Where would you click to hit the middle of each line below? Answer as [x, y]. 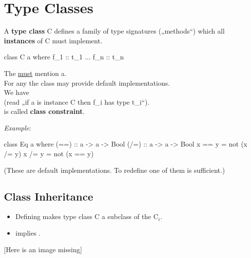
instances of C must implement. [53, 40]
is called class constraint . [44, 111]
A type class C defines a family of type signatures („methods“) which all [114, 31]
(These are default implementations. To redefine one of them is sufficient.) [115, 170]
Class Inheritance [49, 196]
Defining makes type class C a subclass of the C [87, 216]
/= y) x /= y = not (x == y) [49, 154]
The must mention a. [35, 73]
